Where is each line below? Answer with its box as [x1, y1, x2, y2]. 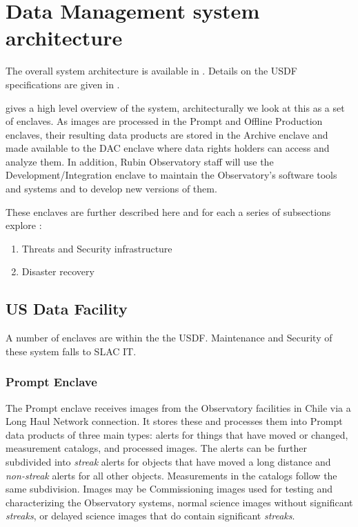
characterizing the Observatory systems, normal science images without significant [6, 495, 353, 509]
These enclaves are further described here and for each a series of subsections [6, 204, 331, 219]
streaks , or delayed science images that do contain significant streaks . [6, 508, 295, 523]
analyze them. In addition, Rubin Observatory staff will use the [6, 154, 274, 168]
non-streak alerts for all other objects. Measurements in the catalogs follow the [6, 468, 337, 482]
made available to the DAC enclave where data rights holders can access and [6, 141, 330, 155]
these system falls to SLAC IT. [6, 344, 137, 358]
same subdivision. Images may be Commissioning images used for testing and [6, 481, 332, 496]
